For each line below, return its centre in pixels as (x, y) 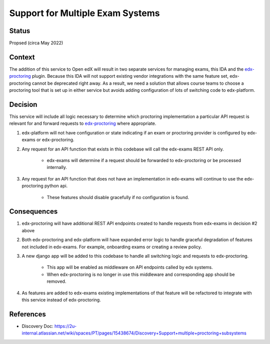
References (27, 314)
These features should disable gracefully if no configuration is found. (118, 197)
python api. (56, 186)
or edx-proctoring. (55, 140)
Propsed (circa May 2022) (36, 43)
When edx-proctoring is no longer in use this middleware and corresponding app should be (141, 274)
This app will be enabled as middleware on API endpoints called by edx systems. (130, 267)
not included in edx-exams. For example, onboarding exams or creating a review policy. (112, 247)
